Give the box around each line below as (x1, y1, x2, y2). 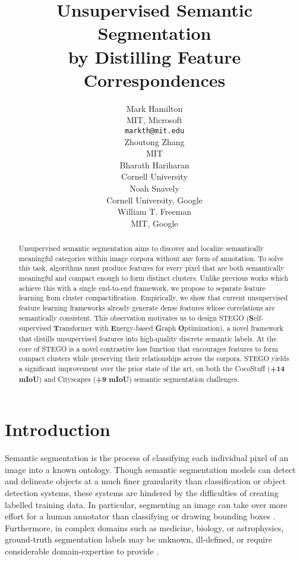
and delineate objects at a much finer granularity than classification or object (5, 475, 286, 487)
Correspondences (83, 67, 226, 92)
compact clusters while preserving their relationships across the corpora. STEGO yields (18, 353, 289, 363)
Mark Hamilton (126, 102, 183, 114)
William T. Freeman (117, 205, 192, 218)
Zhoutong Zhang (124, 135, 185, 148)
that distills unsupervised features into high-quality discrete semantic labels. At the (18, 333, 277, 343)
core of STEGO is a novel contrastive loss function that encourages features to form (18, 343, 278, 353)
